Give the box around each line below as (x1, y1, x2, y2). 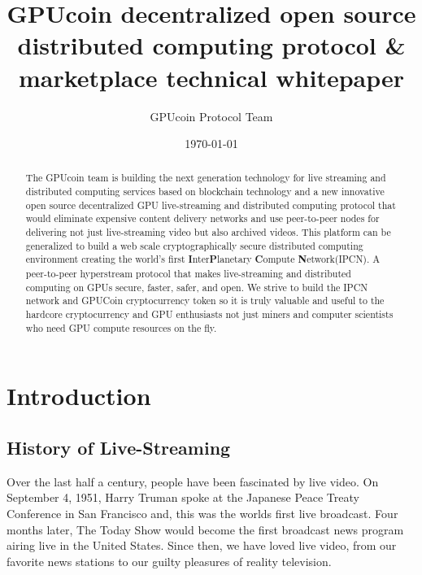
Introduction (7, 379, 151, 412)
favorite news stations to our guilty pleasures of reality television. (7, 552, 332, 569)
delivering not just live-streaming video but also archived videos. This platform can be (25, 225, 391, 239)
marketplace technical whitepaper (18, 60, 405, 94)
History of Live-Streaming (7, 434, 231, 460)
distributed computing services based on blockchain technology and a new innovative (25, 185, 385, 198)
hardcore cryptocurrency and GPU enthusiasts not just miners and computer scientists (25, 307, 394, 321)
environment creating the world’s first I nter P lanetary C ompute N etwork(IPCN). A (25, 252, 381, 267)
